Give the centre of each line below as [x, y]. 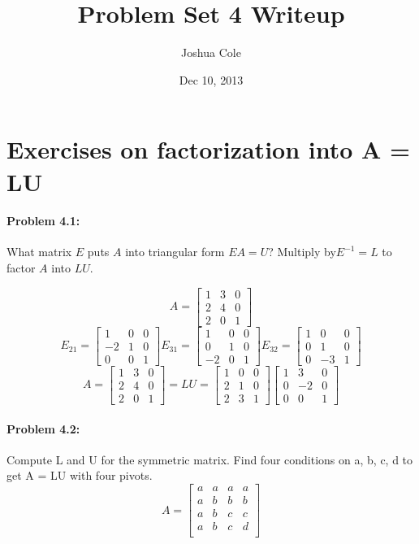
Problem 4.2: [43, 428]
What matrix [39, 252]
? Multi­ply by [302, 252]
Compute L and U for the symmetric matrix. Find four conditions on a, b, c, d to [210, 459]
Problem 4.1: [43, 221]
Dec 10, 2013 [211, 79]
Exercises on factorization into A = [209, 149]
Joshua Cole [211, 52]
